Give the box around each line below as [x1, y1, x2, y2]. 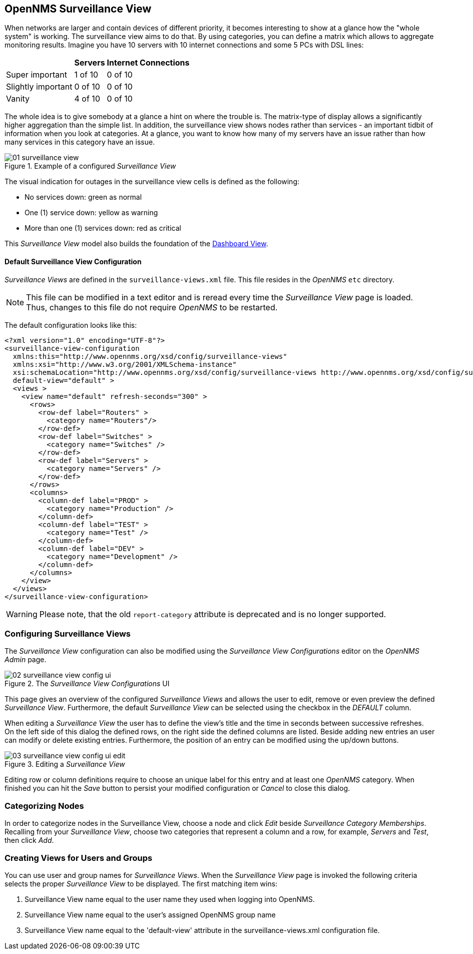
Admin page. [5, 655, 47, 664]
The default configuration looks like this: [5, 320, 137, 329]
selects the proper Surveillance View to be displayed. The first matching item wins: [5, 879, 278, 888]
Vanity [6, 94, 30, 104]
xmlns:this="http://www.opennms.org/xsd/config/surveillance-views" [13, 352, 287, 360]
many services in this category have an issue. [5, 138, 155, 147]
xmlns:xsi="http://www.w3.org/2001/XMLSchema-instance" [13, 360, 237, 368]
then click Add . [5, 836, 54, 845]
